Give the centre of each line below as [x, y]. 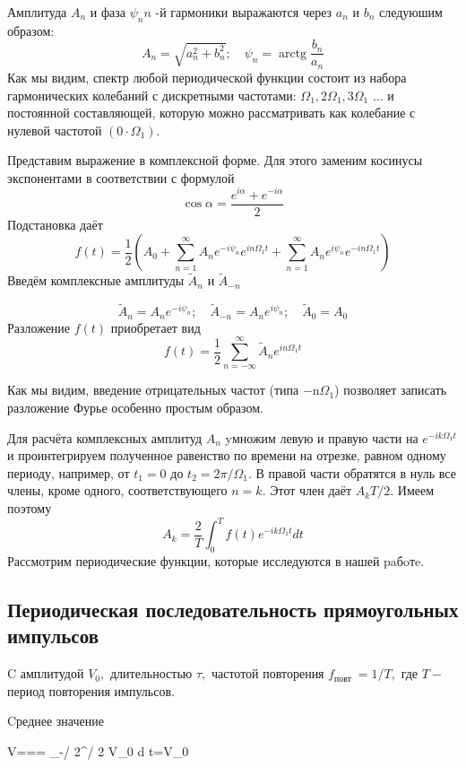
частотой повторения [268, 673]
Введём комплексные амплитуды [96, 280]
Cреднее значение [56, 721]
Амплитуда [37, 12]
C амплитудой [46, 673]
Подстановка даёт [55, 224]
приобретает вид [155, 327]
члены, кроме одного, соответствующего [117, 490]
